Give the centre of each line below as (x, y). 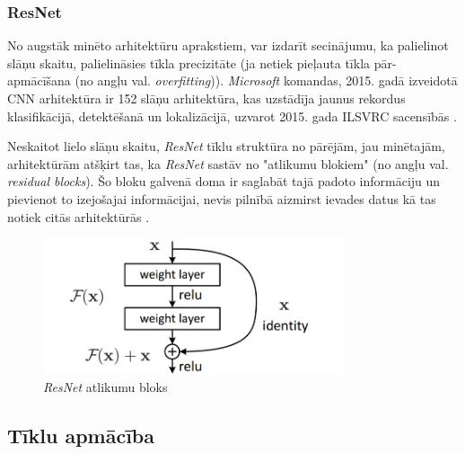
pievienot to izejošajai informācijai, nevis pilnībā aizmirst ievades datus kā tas (222, 198)
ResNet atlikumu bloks (105, 386)
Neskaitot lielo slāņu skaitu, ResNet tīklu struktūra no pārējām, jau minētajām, (226, 146)
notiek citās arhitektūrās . (79, 216)
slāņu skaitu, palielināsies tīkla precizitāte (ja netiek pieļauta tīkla (189, 62)
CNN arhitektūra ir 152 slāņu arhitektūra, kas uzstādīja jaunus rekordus (206, 98)
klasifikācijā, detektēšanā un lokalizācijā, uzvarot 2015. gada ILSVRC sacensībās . (232, 116)
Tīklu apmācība (81, 435)
